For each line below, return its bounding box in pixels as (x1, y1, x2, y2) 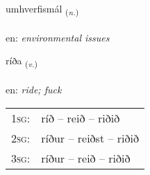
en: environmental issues (6, 30, 110, 44)
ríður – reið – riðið (41, 149, 131, 166)
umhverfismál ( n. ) (6, 1, 79, 17)
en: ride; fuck (6, 82, 62, 97)
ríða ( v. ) (6, 53, 38, 70)
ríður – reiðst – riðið (41, 129, 139, 146)
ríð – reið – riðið (41, 109, 120, 126)
